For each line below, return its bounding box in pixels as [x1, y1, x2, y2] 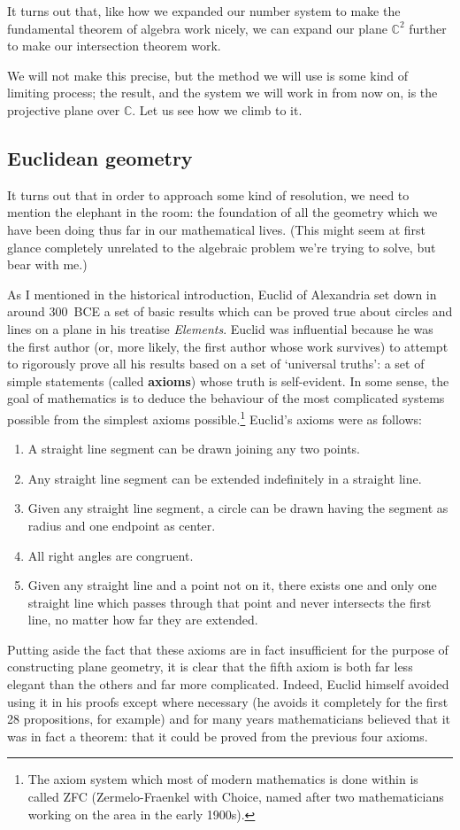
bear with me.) [7, 255, 88, 274]
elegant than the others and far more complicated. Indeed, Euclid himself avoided [7, 675, 449, 694]
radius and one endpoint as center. [27, 516, 216, 534]
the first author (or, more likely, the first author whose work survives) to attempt [7, 337, 448, 355]
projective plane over [7, 100, 120, 119]
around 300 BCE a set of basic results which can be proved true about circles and [7, 302, 453, 321]
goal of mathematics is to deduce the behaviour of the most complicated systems [7, 389, 445, 407]
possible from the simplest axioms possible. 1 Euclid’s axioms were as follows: [7, 407, 422, 428]
